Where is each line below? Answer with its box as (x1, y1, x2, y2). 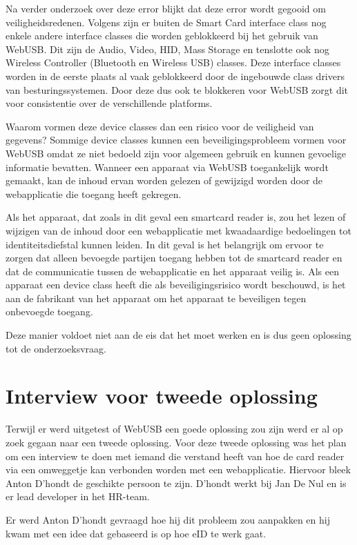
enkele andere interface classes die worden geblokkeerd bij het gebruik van (6, 28, 318, 43)
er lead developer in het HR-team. (6, 489, 150, 504)
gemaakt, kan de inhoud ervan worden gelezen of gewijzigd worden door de (6, 173, 323, 188)
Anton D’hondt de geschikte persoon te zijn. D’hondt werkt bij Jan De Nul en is (6, 475, 347, 490)
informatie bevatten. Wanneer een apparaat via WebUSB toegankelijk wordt (6, 159, 329, 174)
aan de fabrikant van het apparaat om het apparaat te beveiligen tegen (6, 290, 307, 305)
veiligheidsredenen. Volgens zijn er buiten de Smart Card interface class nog (6, 14, 327, 29)
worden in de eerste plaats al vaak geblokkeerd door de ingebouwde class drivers (6, 68, 345, 83)
